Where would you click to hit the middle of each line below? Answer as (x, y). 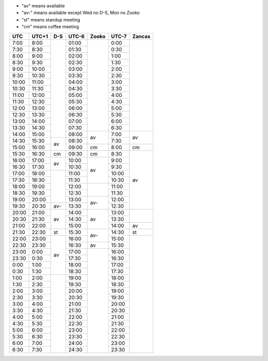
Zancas (141, 36)
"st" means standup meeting (51, 19)
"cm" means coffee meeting (50, 27)
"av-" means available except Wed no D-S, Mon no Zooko (81, 13)
